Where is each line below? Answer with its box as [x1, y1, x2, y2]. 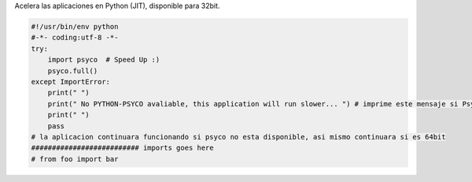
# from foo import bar [31, 154, 119, 163]
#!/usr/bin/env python [31, 22, 119, 31]
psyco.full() [47, 66, 98, 75]
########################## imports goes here [31, 143, 214, 153]
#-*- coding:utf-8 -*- [31, 33, 119, 43]
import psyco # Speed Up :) [47, 55, 160, 65]
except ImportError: [31, 77, 110, 86]
